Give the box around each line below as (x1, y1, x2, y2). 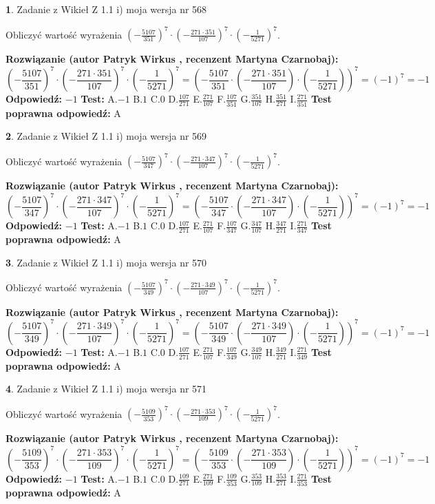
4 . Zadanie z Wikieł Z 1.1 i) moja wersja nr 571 (6, 381, 207, 396)
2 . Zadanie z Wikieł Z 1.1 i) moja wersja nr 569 (6, 129, 207, 143)
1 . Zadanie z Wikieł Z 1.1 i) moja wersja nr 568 (6, 2, 207, 16)
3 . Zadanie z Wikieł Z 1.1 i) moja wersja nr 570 (6, 255, 207, 269)
